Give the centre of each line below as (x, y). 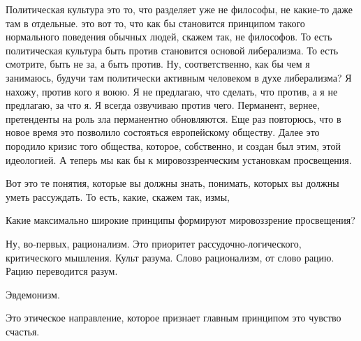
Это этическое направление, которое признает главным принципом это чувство (174, 318)
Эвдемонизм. (33, 294)
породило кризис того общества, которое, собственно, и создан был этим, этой (174, 145)
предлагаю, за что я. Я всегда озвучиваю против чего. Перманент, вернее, (163, 105)
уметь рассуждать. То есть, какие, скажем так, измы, (118, 196)
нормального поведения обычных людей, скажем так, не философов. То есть (169, 37)
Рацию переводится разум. (62, 271)
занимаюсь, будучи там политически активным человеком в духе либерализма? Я (179, 77)
